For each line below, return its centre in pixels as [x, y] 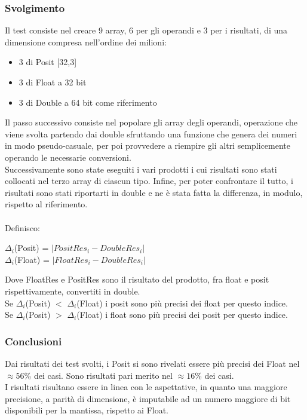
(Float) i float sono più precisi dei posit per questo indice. [182, 315]
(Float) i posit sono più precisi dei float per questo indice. [182, 303]
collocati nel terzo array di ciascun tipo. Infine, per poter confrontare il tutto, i [149, 181]
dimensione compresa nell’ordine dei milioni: [86, 42]
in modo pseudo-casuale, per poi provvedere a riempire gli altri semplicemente [148, 145]
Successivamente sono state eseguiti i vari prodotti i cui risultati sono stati [141, 169]
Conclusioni [33, 341]
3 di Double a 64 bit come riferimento [88, 102]
